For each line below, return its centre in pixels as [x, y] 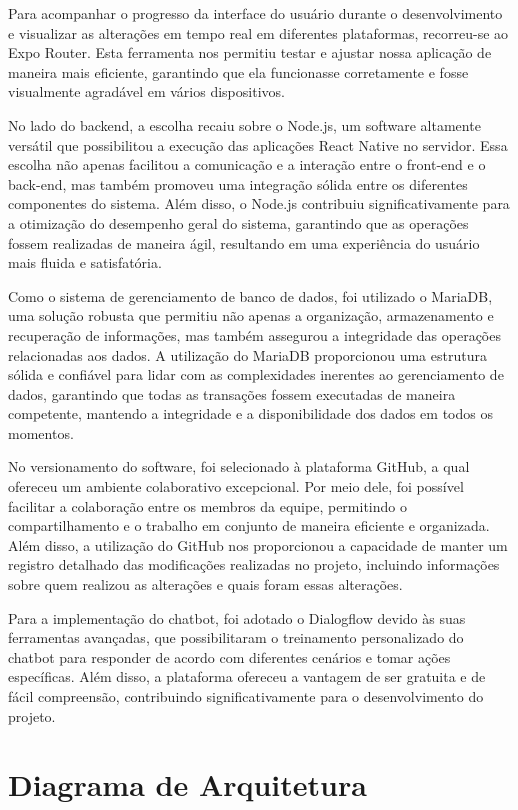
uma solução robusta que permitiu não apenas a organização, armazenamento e [251, 315]
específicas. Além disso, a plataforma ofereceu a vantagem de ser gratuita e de [247, 676]
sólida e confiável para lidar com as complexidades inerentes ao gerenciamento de [256, 374]
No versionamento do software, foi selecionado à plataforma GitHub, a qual [239, 466]
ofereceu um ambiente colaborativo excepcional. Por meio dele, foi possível [236, 486]
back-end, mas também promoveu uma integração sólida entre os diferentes [238, 183]
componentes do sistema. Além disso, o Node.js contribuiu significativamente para [259, 203]
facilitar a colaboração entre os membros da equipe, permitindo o [207, 505]
